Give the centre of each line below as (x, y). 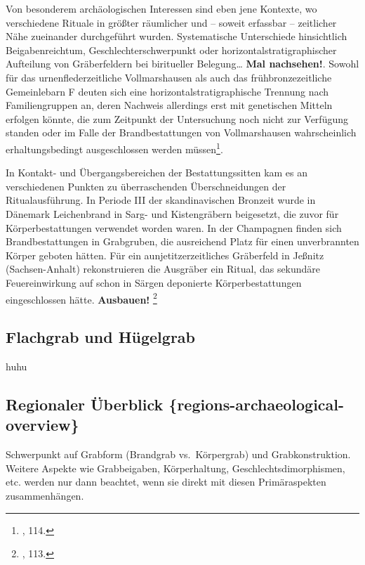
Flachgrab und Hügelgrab (100, 337)
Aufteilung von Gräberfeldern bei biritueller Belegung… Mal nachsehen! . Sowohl (182, 64)
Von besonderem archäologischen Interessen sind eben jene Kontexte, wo (161, 8)
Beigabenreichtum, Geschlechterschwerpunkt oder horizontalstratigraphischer (171, 50)
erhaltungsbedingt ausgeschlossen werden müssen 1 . (114, 148)
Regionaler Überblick (85, 404)
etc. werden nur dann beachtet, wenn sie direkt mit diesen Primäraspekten (166, 482)
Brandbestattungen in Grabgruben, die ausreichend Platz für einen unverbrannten (182, 241)
